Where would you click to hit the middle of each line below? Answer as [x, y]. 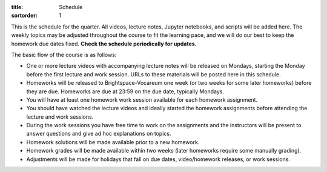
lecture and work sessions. [60, 117]
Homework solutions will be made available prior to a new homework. [113, 142]
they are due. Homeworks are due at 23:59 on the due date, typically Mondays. [125, 91]
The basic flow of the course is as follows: [64, 55]
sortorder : [24, 16]
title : [17, 7]
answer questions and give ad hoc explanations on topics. [99, 134]
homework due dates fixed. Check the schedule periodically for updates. [104, 44]
